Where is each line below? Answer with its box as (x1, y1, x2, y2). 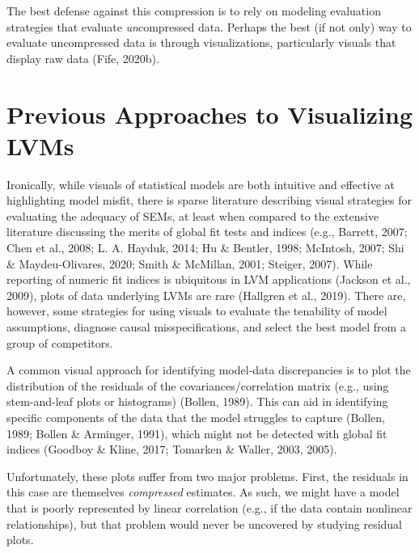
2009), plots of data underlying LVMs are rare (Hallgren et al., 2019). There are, (6, 286, 406, 303)
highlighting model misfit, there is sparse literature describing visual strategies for (6, 192, 413, 209)
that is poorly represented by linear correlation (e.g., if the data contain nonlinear (6, 499, 413, 516)
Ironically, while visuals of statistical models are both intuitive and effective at (6, 175, 395, 192)
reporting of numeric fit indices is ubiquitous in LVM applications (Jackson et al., (6, 271, 411, 288)
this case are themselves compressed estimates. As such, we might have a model (6, 483, 400, 500)
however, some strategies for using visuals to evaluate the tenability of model (6, 302, 387, 319)
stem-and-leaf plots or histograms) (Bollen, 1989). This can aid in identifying (6, 393, 388, 410)
